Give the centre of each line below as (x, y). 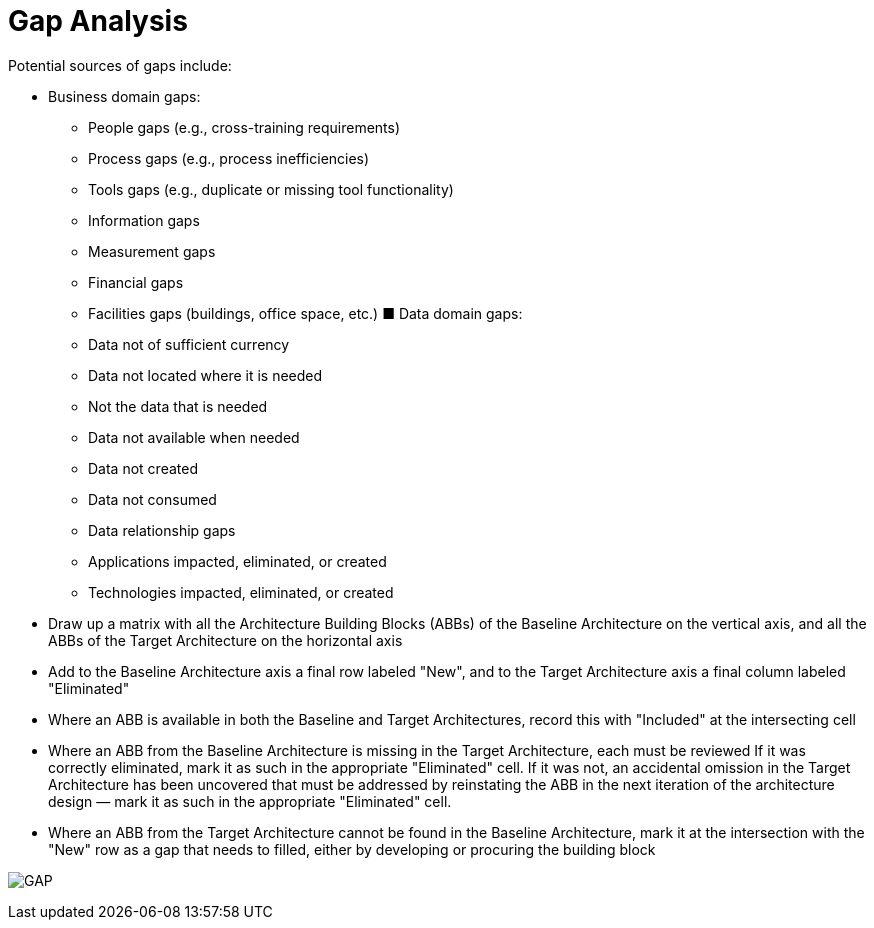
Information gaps (144, 220)
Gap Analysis (98, 21)
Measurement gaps (152, 251)
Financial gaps (136, 282)
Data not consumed (152, 499)
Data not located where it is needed (205, 375)
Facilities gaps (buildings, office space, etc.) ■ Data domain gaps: (305, 313)
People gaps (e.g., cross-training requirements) (244, 127)
